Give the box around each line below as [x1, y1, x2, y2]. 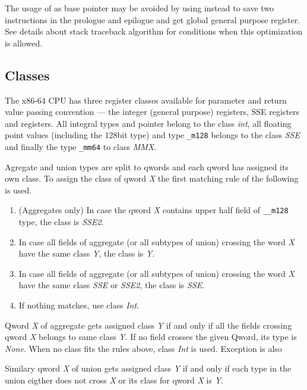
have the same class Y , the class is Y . [18, 247, 155, 260]
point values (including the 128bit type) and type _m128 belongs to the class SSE [5, 129, 300, 141]
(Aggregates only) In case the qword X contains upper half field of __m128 [18, 204, 289, 216]
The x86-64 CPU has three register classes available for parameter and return [5, 93, 287, 106]
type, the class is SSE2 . [18, 216, 104, 228]
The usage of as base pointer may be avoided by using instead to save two [5, 2, 274, 14]
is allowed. [5, 36, 43, 49]
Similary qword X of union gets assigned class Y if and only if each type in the [5, 362, 292, 375]
